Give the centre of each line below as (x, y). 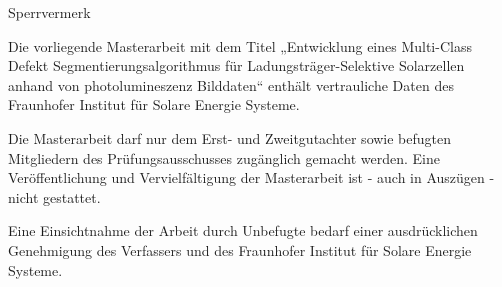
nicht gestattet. (54, 196)
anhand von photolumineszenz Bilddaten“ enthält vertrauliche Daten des (231, 84)
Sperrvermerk (49, 12)
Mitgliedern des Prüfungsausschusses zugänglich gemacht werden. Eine (224, 157)
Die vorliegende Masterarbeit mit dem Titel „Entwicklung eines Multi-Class (240, 45)
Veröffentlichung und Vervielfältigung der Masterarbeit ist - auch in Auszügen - (251, 177)
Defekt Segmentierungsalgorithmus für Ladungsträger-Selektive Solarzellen (236, 65)
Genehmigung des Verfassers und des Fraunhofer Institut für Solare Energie (240, 249)
